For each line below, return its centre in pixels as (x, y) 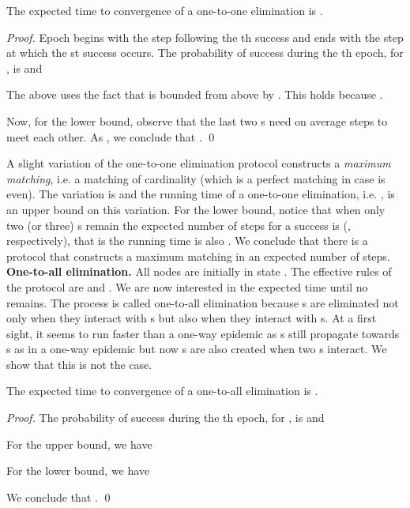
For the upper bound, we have (79, 444)
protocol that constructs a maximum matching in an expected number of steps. (198, 256)
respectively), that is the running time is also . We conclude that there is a (187, 241)
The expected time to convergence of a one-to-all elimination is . (162, 391)
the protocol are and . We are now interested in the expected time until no (187, 286)
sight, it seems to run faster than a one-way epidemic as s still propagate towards (203, 333)
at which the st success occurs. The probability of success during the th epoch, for (205, 53)
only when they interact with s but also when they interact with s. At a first (192, 318)
